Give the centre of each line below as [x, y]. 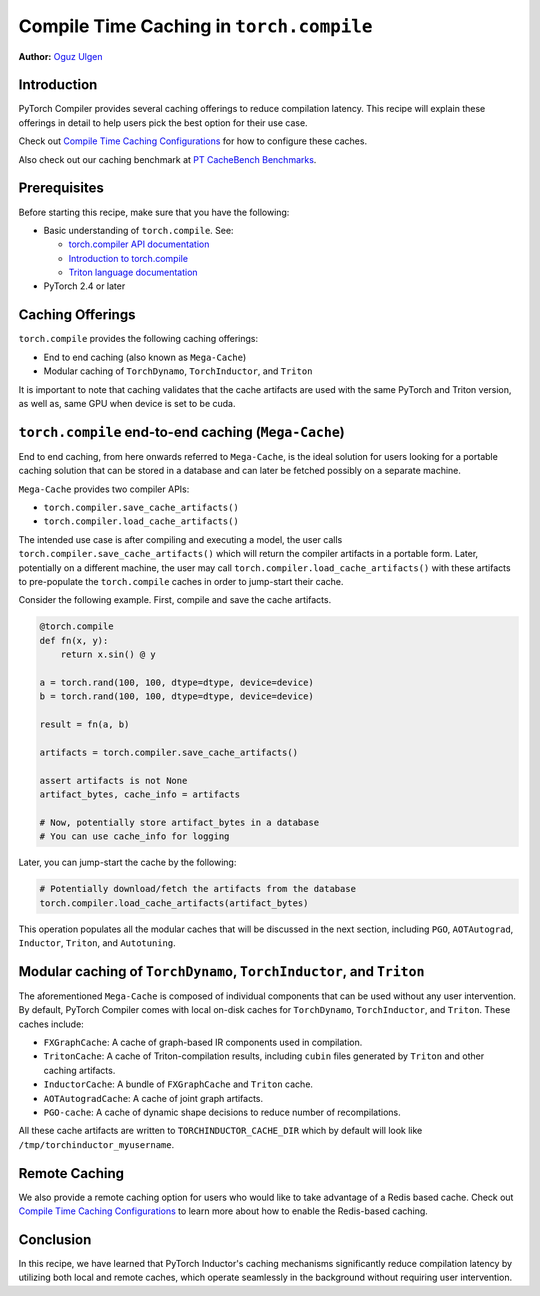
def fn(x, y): [74, 640]
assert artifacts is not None [113, 780]
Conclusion [55, 1239]
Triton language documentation [133, 272]
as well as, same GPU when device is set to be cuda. [127, 403]
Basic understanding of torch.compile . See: [138, 230]
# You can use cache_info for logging [134, 836]
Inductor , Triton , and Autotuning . [97, 942]
